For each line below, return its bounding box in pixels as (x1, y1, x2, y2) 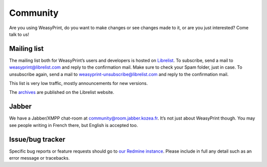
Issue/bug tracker (9, 135, 65, 143)
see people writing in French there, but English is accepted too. (9, 122, 138, 128)
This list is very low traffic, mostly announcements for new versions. (9, 81, 148, 86)
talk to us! (9, 31, 29, 37)
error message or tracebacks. (9, 155, 70, 161)
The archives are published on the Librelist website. (9, 89, 115, 95)
